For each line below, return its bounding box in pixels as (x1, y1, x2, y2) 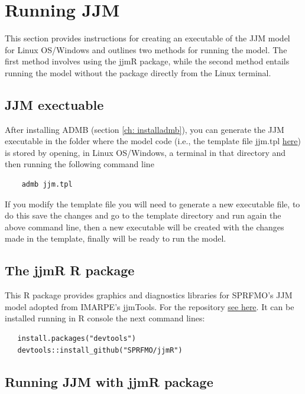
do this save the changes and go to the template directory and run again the (5, 209, 281, 222)
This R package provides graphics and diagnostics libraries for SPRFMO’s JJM (5, 289, 293, 301)
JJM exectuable (5, 95, 104, 113)
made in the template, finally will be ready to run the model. (5, 232, 226, 245)
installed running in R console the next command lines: (5, 312, 205, 324)
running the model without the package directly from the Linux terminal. (5, 66, 271, 79)
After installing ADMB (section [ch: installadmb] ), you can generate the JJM (5, 123, 284, 135)
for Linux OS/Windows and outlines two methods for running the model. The (5, 43, 287, 56)
